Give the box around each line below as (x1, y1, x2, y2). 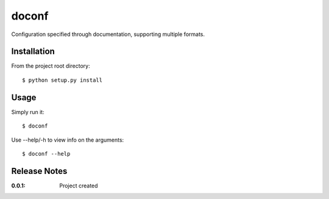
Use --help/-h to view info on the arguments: (11, 136, 124, 143)
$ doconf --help (22, 150, 71, 157)
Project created (59, 182, 98, 189)
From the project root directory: (11, 62, 91, 70)
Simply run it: (11, 108, 45, 115)
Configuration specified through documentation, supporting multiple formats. (11, 31, 205, 38)
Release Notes (11, 165, 68, 176)
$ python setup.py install (22, 76, 103, 84)
